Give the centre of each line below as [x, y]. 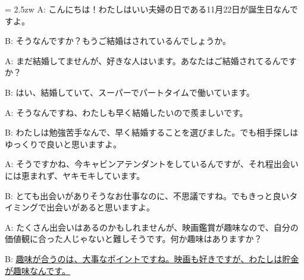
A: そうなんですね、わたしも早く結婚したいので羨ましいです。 [126, 112]
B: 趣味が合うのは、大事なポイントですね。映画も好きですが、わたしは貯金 [152, 258]
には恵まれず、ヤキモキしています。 [75, 175]
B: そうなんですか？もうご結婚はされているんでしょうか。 [118, 41]
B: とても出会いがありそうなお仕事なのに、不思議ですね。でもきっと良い [147, 195]
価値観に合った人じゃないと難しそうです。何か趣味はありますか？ [134, 239]
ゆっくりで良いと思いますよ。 [63, 144]
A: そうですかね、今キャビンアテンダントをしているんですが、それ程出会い [152, 164]
